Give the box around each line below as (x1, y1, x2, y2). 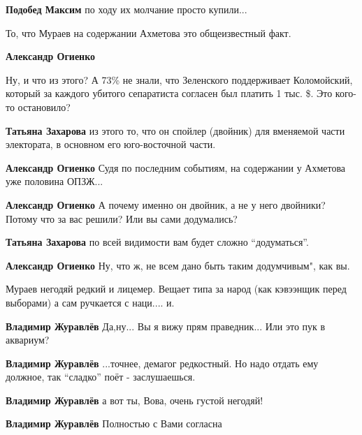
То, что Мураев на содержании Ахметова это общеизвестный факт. (6, 25, 291, 40)
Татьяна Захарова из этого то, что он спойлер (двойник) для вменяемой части (6, 123, 345, 138)
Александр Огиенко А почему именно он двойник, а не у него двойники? (6, 197, 326, 212)
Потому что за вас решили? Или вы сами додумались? (6, 211, 238, 226)
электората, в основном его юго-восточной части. (6, 137, 216, 152)
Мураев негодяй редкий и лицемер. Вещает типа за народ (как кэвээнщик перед (6, 281, 347, 296)
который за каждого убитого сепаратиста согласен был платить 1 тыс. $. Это (6, 86, 333, 101)
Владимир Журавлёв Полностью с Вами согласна (6, 416, 222, 431)
